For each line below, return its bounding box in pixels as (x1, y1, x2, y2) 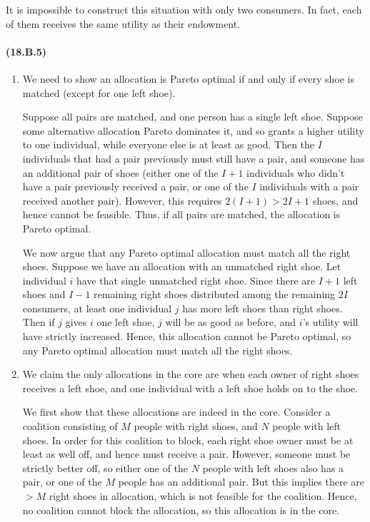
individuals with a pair (259, 179, 359, 194)
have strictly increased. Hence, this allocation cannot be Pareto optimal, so (22, 329, 351, 344)
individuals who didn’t (246, 165, 345, 180)
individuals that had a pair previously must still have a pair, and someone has (22, 150, 365, 165)
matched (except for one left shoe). (22, 85, 176, 100)
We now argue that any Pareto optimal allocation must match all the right (22, 245, 351, 260)
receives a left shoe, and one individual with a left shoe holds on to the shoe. (22, 380, 359, 395)
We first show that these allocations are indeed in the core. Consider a (22, 404, 331, 419)
